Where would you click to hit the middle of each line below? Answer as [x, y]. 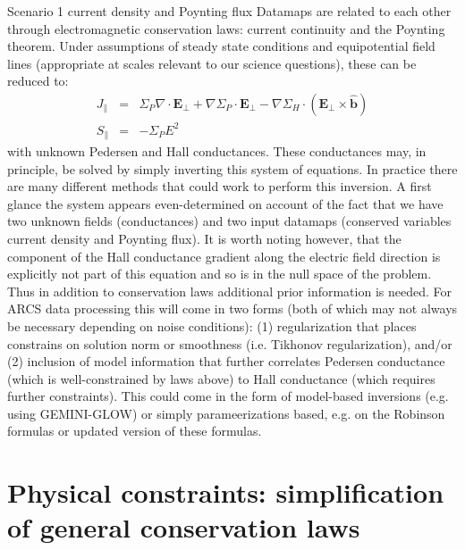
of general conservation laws [184, 527]
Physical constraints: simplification [226, 492]
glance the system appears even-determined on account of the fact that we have [225, 203]
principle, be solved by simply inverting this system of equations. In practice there [232, 168]
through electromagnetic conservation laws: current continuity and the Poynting [226, 28]
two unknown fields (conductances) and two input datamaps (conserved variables [229, 221]
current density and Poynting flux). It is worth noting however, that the [204, 238]
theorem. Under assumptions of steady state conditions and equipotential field [221, 46]
